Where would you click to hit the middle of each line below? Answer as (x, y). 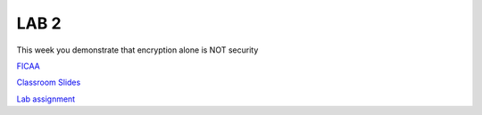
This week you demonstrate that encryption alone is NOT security (137, 50)
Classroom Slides (49, 82)
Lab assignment (46, 99)
